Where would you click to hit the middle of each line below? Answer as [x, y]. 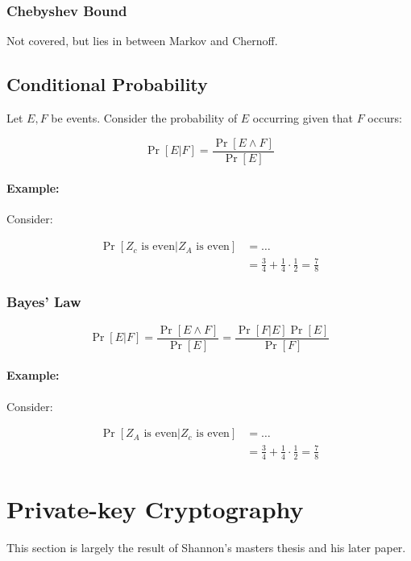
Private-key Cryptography [155, 508]
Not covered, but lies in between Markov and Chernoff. [142, 41]
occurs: [385, 118]
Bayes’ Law [44, 302]
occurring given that [303, 118]
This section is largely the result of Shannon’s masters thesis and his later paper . [206, 547]
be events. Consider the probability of [144, 118]
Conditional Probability [107, 84]
